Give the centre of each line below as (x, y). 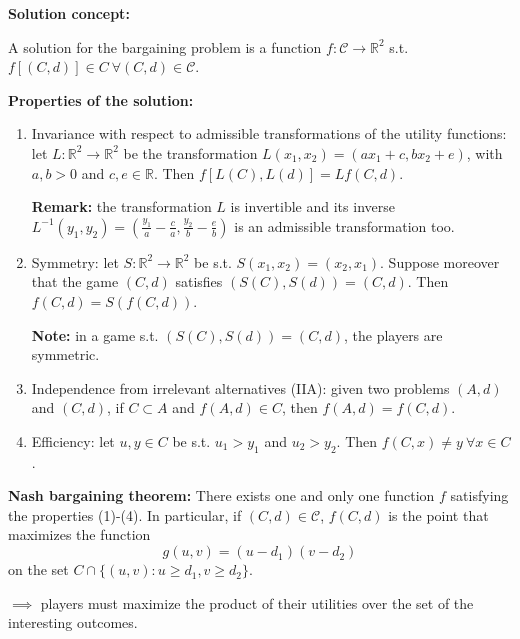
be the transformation (190, 152)
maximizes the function (79, 534)
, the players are (393, 334)
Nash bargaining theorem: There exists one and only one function (221, 495)
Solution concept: (69, 13)
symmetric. (65, 354)
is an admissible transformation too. (344, 225)
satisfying (479, 495)
